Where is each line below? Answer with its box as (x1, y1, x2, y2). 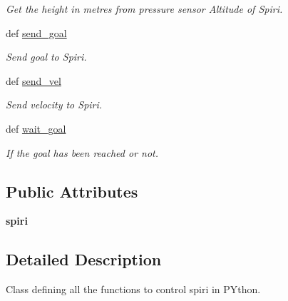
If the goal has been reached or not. (6, 145, 159, 160)
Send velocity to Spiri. (6, 97, 103, 112)
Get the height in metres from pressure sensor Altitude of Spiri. (6, 1, 283, 16)
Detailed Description (6, 248, 162, 270)
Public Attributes (6, 180, 138, 202)
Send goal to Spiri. (6, 49, 87, 64)
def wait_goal (6, 121, 66, 136)
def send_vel (6, 73, 61, 88)
